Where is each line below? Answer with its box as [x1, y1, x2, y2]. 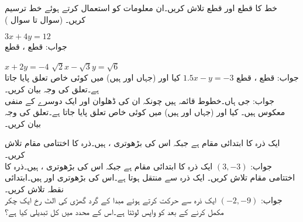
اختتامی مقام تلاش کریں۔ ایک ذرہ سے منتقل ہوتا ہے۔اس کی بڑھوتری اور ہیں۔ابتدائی [5, 171, 295, 183]
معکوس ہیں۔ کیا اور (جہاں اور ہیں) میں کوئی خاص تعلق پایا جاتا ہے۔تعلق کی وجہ [5, 106, 285, 118]
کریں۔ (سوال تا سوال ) [5, 13, 86, 25]
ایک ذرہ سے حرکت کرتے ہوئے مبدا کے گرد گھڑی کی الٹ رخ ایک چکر [5, 194, 217, 206]
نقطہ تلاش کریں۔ [5, 182, 64, 195]
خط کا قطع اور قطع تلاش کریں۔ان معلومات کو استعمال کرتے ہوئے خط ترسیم [5, 2, 277, 13]
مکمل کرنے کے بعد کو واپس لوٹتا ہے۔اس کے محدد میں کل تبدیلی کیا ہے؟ [5, 205, 224, 217]
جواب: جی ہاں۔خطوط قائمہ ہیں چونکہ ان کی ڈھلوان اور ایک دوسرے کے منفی [5, 94, 274, 106]
